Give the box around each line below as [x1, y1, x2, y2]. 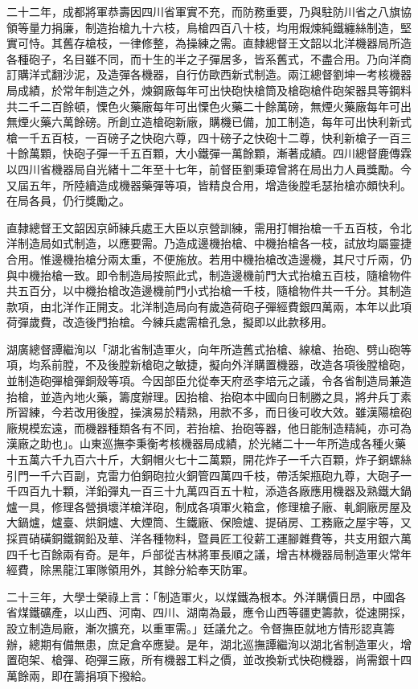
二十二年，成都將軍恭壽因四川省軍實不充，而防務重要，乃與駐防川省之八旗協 [6, 3, 412, 19]
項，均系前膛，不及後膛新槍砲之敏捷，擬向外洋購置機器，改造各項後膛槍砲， [6, 356, 412, 373]
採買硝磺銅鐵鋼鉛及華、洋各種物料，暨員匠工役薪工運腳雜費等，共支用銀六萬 [6, 530, 412, 546]
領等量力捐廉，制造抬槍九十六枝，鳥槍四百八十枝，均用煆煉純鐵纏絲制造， [6, 18, 400, 35]
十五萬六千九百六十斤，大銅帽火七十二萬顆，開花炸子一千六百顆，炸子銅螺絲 [6, 451, 412, 468]
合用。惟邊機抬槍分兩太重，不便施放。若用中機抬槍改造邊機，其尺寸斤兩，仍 [6, 250, 412, 267]
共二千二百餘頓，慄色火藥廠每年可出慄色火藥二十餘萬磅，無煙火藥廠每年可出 [6, 97, 412, 114]
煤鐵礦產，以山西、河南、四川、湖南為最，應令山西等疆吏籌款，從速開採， [17, 604, 412, 621]
